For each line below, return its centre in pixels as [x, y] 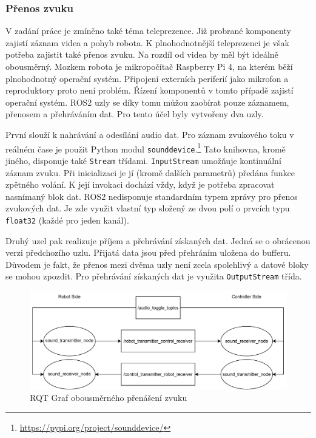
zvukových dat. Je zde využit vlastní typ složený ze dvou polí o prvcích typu [148, 208]
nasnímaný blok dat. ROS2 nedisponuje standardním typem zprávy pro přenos [152, 196]
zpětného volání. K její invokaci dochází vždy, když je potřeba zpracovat [140, 184]
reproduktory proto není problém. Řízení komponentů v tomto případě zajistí [150, 90]
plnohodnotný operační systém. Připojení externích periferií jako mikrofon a [147, 78]
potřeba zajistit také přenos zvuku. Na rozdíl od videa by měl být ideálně [142, 54]
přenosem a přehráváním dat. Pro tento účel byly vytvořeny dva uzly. [135, 114]
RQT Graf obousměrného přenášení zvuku [109, 398]
